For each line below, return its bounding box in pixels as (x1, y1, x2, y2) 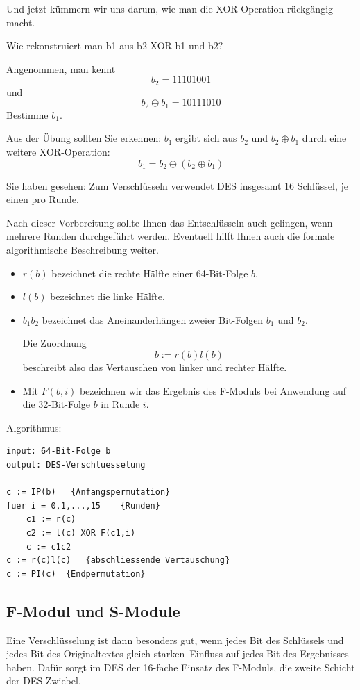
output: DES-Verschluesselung (6, 459, 146, 470)
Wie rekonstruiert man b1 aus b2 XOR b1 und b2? (6, 38, 223, 53)
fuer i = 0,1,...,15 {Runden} (6, 500, 160, 511)
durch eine (302, 131, 347, 145)
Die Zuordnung (22, 336, 87, 350)
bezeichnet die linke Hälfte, (50, 289, 165, 304)
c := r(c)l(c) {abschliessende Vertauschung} (6, 555, 230, 566)
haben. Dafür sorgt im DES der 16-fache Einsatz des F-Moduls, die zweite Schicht (6, 659, 355, 674)
